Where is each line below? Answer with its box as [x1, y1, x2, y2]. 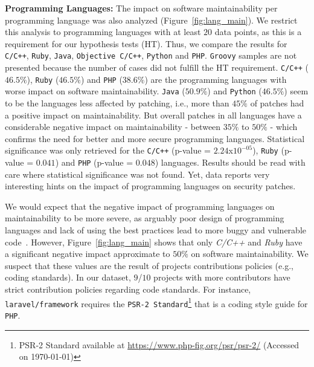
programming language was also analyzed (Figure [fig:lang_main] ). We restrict [5, 13, 298, 26]
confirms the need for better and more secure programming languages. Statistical [5, 132, 305, 145]
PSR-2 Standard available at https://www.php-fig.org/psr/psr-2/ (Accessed [19, 338, 300, 351]
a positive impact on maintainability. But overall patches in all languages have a [5, 108, 302, 121]
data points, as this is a [214, 25, 302, 38]
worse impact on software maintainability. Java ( [5, 85, 185, 97]
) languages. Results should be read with [155, 156, 306, 169]
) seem [284, 85, 309, 97]
